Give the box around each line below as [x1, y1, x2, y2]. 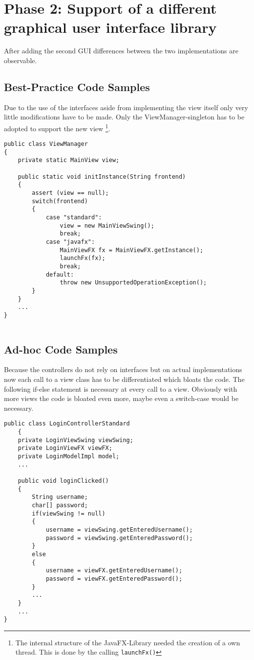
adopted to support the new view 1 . [4, 121, 110, 133]
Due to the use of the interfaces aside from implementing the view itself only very [4, 102, 248, 112]
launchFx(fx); [60, 255, 106, 262]
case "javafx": [45, 238, 95, 246]
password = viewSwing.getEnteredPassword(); [45, 534, 193, 542]
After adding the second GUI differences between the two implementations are [4, 46, 238, 56]
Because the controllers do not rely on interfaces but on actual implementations [4, 364, 242, 375]
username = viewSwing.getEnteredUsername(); [45, 526, 193, 533]
